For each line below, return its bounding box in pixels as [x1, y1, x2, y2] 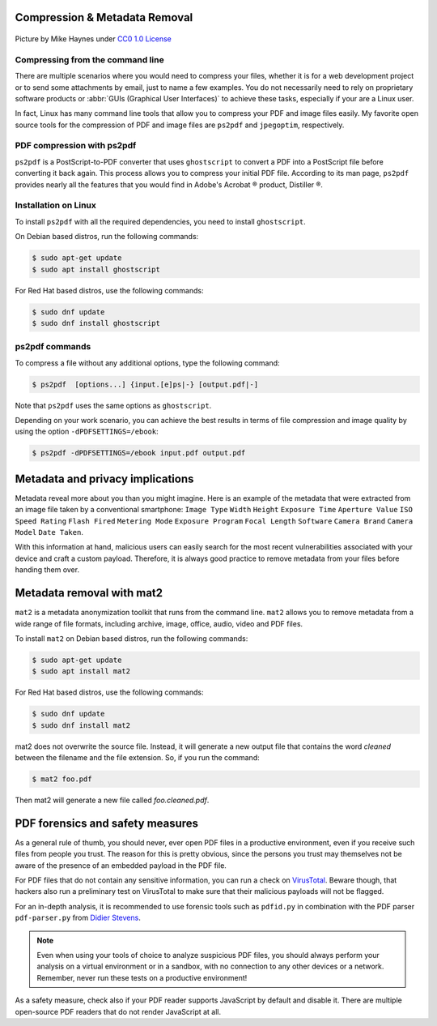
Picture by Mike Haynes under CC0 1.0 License [15, 34, 172, 44]
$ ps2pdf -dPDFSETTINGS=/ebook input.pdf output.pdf [32, 448, 246, 458]
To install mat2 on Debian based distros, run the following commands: [15, 633, 248, 643]
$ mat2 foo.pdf [32, 775, 92, 784]
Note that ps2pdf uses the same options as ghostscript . [15, 400, 212, 410]
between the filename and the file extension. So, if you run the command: [15, 753, 260, 763]
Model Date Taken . [15, 528, 84, 537]
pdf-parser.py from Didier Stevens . [15, 913, 141, 923]
